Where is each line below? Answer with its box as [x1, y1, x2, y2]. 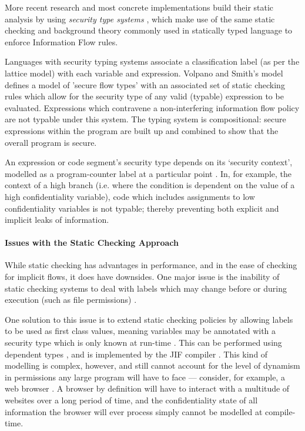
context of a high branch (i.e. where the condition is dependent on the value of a [5, 179, 295, 191]
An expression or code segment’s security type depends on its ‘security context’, [5, 156, 293, 168]
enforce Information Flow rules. [5, 35, 118, 48]
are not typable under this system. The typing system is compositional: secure [5, 113, 286, 125]
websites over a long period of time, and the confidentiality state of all [5, 394, 258, 406]
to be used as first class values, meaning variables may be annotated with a [5, 325, 276, 337]
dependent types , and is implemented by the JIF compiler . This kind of [5, 348, 268, 360]
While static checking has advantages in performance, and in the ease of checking [5, 259, 297, 271]
